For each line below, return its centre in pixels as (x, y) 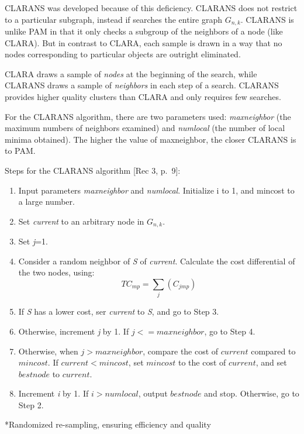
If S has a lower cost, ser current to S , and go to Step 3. (119, 311)
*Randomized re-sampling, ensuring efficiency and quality (108, 424)
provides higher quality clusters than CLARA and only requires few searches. (143, 97)
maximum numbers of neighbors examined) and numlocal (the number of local (145, 128)
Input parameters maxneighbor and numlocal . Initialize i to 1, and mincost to (156, 190)
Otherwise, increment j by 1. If (74, 331)
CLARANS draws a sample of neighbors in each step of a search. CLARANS (142, 85)
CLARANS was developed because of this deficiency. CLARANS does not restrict (151, 8)
